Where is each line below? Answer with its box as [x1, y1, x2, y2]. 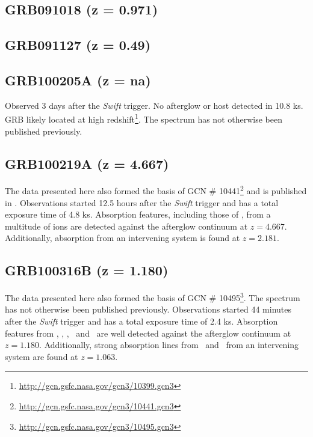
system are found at [5, 350, 78, 362]
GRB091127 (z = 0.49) [5, 35, 151, 54]
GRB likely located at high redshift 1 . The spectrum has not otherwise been [5, 111, 282, 126]
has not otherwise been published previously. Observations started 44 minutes [5, 303, 292, 316]
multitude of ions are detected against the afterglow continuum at [5, 219, 248, 232]
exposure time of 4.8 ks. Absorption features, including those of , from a [5, 208, 271, 221]
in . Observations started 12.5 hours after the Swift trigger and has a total [5, 196, 279, 209]
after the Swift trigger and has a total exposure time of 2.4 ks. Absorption [5, 315, 278, 328]
